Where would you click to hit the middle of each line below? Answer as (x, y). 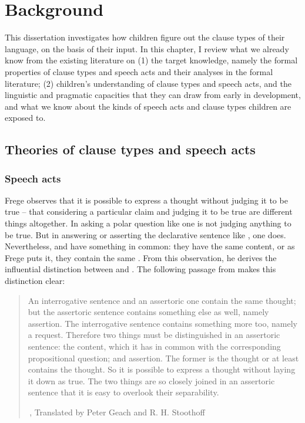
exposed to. (25, 118)
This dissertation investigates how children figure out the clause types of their (145, 37)
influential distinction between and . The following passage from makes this (140, 269)
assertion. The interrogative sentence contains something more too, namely (163, 323)
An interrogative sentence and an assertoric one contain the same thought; (162, 300)
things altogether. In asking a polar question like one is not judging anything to (148, 223)
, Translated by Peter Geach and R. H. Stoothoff (117, 412)
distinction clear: (35, 281)
